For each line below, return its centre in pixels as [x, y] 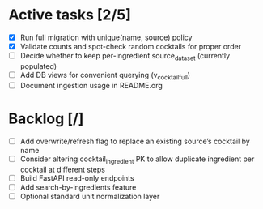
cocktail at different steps [62, 169]
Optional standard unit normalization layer [90, 196]
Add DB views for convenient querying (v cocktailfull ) [105, 76]
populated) [38, 66]
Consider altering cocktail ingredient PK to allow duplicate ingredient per [137, 160]
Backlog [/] [46, 118]
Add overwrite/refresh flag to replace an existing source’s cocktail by [135, 141]
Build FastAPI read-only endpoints [77, 178]
